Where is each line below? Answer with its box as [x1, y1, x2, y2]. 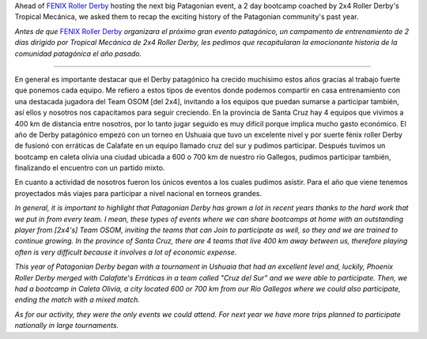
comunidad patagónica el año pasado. [14, 48, 142, 58]
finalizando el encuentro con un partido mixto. [14, 163, 165, 173]
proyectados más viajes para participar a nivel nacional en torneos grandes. [14, 188, 263, 198]
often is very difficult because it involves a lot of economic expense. [14, 247, 237, 257]
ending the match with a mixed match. [14, 295, 140, 304]
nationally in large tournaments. [14, 321, 119, 330]
